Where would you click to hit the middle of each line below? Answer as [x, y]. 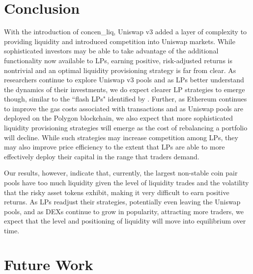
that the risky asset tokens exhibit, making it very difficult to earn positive [117, 192]
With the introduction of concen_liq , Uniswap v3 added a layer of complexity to [126, 32]
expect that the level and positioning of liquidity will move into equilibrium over [125, 221]
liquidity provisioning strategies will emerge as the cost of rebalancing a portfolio [126, 128]
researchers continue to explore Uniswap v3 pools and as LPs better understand [124, 80]
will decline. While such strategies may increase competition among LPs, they [121, 137]
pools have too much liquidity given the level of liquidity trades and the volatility [126, 183]
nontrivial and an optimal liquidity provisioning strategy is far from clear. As [120, 70]
